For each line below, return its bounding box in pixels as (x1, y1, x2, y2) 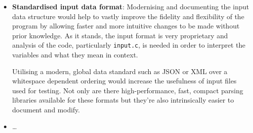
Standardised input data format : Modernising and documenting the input (12, 1, 249, 11)
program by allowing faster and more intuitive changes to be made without (12, 21, 240, 31)
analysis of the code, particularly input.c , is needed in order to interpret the (12, 40, 246, 50)
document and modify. (12, 105, 80, 114)
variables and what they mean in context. (12, 50, 138, 60)
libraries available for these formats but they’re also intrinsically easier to (12, 95, 234, 105)
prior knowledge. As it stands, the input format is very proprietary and (12, 30, 228, 40)
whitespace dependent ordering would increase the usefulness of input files (12, 76, 237, 86)
